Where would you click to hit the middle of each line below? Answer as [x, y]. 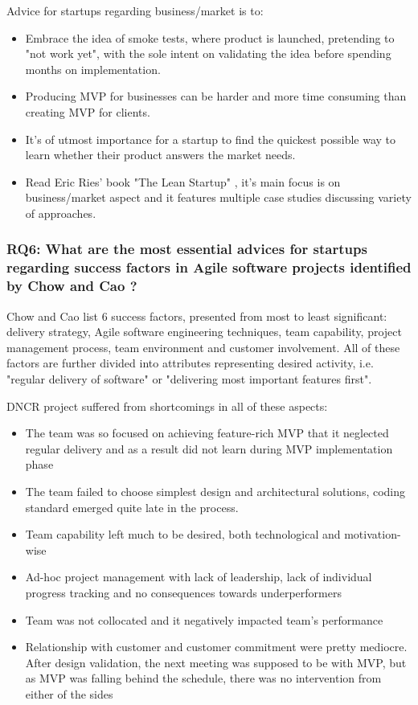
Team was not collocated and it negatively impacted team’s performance [204, 619]
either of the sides [69, 693]
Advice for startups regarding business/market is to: [135, 10]
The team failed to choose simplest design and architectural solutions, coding [215, 491]
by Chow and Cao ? [72, 286]
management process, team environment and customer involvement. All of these [203, 347]
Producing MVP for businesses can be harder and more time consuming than [216, 96]
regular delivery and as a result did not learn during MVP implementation [209, 448]
